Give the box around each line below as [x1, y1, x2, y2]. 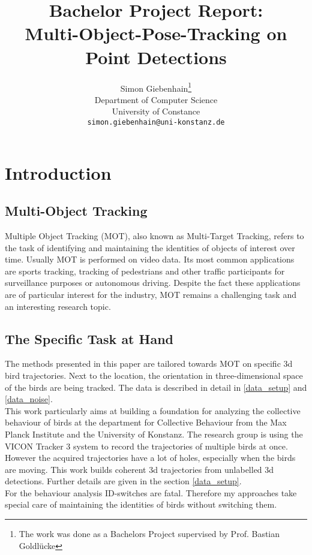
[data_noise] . [5, 393, 53, 405]
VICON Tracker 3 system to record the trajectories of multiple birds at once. [5, 439, 288, 452]
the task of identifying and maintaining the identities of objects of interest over [5, 241, 295, 254]
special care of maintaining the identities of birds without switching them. [5, 498, 277, 511]
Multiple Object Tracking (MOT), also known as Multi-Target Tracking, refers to [5, 229, 304, 242]
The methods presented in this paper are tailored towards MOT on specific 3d [5, 357, 293, 370]
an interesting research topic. [5, 300, 111, 312]
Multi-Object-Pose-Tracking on [25, 21, 287, 46]
